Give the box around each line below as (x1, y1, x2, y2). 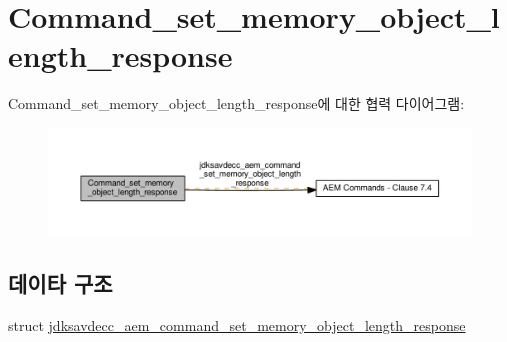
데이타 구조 (8, 267, 113, 298)
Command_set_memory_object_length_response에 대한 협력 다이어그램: (8, 93, 465, 114)
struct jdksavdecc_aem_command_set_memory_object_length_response (8, 314, 466, 335)
